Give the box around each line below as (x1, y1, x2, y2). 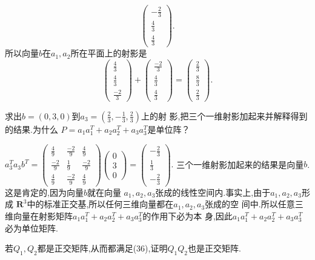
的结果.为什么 (5, 122, 58, 135)
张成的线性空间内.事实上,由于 (155, 185, 271, 198)
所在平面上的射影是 (70, 47, 147, 59)
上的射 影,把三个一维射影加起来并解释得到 (141, 109, 308, 122)
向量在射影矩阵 (13, 209, 73, 222)
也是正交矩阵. (187, 242, 241, 255)
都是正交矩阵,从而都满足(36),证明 (37, 242, 168, 255)
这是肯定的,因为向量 (5, 185, 84, 198)
